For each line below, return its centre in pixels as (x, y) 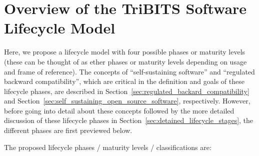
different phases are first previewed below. (68, 130)
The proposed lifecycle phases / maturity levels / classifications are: (108, 147)
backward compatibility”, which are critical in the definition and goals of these (124, 81)
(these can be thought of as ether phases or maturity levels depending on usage (125, 61)
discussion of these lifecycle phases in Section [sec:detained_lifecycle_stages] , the (129, 120)
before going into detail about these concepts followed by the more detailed (119, 110)
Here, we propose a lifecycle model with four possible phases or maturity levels (125, 52)
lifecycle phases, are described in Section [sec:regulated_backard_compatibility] (127, 91)
